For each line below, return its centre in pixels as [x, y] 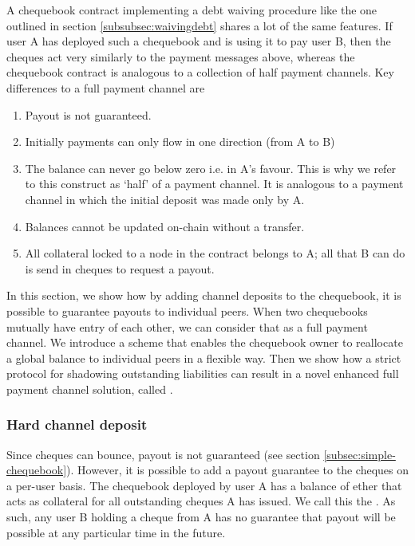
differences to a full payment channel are [106, 87]
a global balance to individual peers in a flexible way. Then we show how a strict [204, 357]
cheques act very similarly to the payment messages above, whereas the [181, 56]
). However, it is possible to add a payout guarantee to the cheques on [237, 470]
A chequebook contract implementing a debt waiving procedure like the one [192, 10]
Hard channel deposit [77, 424]
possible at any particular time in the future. [116, 532]
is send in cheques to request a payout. [120, 268]
